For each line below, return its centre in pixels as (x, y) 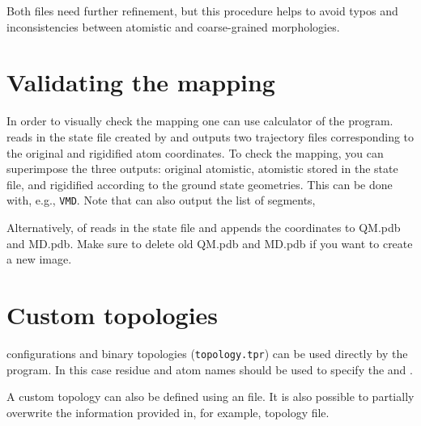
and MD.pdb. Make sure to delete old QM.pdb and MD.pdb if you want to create (210, 243)
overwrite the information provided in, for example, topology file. (168, 412)
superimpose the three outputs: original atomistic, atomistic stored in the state (202, 169)
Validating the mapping (141, 82)
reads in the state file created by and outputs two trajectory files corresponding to (210, 136)
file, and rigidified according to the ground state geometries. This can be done (200, 184)
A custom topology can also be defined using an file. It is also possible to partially (210, 396)
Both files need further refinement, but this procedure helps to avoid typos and (202, 11)
